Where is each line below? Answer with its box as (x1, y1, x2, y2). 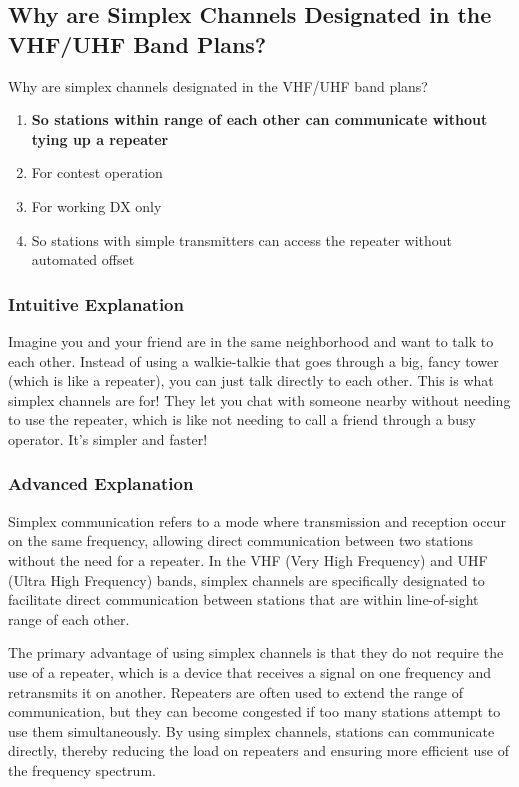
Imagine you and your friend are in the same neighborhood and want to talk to (8, 330, 494, 351)
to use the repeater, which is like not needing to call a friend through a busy (8, 409, 476, 430)
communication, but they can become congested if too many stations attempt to (8, 701, 501, 722)
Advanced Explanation (8, 471, 194, 496)
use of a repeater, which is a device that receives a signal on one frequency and (8, 661, 492, 682)
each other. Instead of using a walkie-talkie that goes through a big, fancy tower (8, 350, 499, 371)
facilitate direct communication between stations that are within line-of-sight (8, 589, 479, 610)
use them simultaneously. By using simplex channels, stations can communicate (8, 720, 495, 741)
